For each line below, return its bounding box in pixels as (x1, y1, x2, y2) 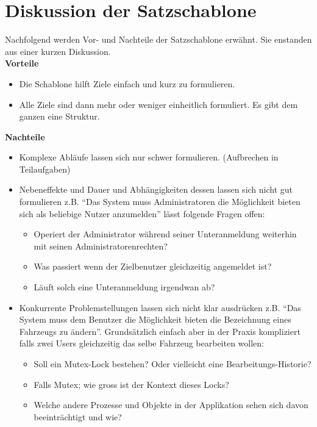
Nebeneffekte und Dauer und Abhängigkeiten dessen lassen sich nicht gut (19, 183, 293, 196)
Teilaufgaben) (19, 162, 71, 175)
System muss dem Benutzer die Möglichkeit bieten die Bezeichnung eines (19, 313, 291, 326)
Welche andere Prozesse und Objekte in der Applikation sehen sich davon (34, 398, 308, 411)
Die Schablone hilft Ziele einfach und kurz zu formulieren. (19, 77, 235, 90)
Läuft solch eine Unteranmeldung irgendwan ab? (34, 281, 215, 293)
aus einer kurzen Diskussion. (5, 45, 111, 57)
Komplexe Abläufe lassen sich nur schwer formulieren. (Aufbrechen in (19, 151, 279, 163)
